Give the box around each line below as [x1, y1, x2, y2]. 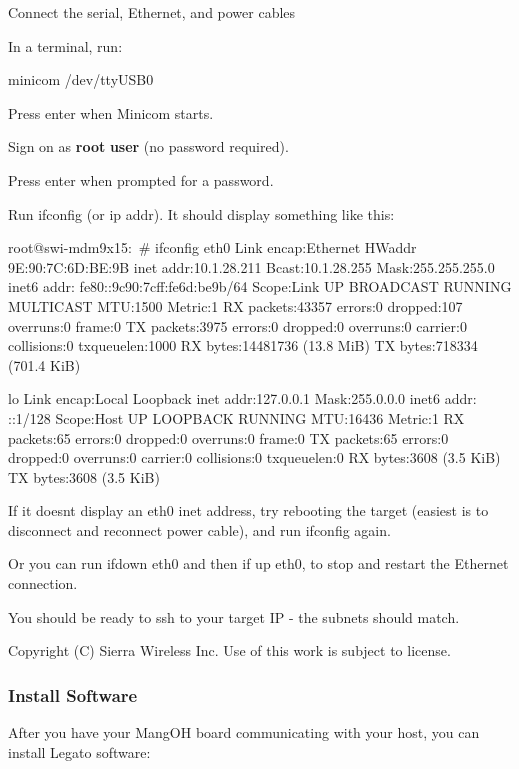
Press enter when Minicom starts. [8, 102, 214, 123]
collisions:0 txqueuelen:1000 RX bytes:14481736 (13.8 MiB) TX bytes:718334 [8, 335, 478, 356]
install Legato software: [8, 741, 151, 762]
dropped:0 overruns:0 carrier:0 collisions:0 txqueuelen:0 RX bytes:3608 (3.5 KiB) [8, 447, 501, 468]
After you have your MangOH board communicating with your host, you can [8, 722, 480, 743]
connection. [8, 573, 78, 594]
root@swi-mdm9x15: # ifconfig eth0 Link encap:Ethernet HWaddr [8, 237, 417, 258]
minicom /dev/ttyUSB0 [8, 69, 154, 90]
